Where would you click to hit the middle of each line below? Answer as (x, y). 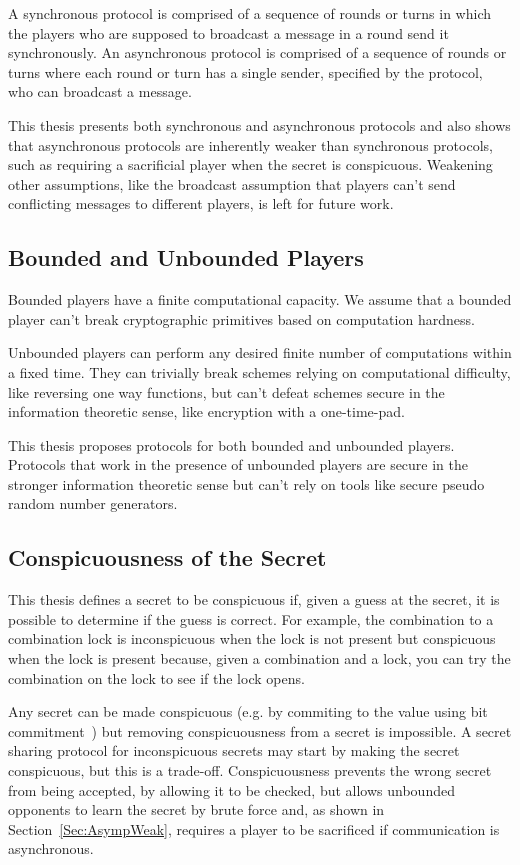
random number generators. (93, 503)
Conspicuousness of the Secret (167, 557)
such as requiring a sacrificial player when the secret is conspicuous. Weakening (250, 164)
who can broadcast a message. (100, 91)
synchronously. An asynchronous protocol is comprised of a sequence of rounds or (257, 52)
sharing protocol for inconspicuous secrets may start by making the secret (234, 750)
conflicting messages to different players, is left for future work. (201, 203)
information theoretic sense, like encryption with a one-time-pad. (206, 411)
